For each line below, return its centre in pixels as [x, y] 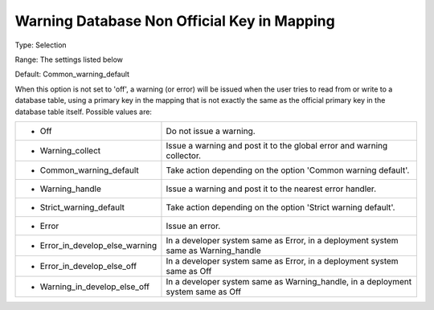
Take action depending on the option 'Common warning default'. [288, 170]
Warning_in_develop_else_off [95, 287]
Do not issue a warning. [211, 131]
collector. [183, 155]
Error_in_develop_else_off [88, 266]
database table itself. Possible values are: [84, 112]
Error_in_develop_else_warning [98, 245]
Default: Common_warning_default [72, 74]
